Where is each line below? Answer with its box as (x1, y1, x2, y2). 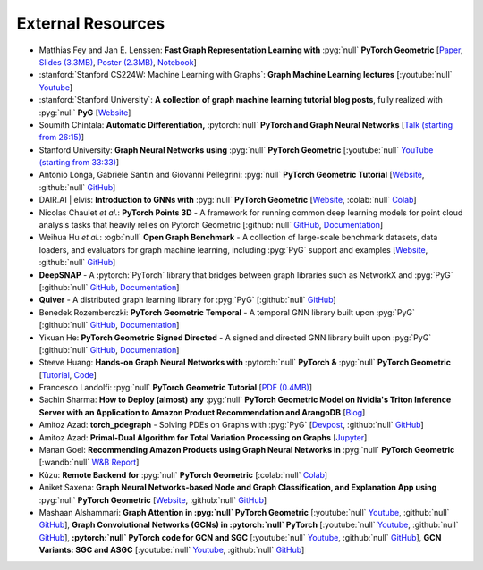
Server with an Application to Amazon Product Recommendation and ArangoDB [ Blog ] (38, 407, 366, 417)
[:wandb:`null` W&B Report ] (38, 457, 140, 468)
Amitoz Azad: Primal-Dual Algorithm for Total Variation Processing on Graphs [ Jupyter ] (38, 432, 368, 442)
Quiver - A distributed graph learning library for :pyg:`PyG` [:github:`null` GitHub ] (38, 295, 336, 306)
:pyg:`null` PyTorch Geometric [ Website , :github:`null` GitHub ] (38, 494, 267, 505)
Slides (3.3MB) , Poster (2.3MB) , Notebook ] (38, 56, 197, 67)
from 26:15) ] (38, 132, 85, 143)
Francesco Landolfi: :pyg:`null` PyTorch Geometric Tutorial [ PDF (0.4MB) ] (38, 382, 313, 393)
